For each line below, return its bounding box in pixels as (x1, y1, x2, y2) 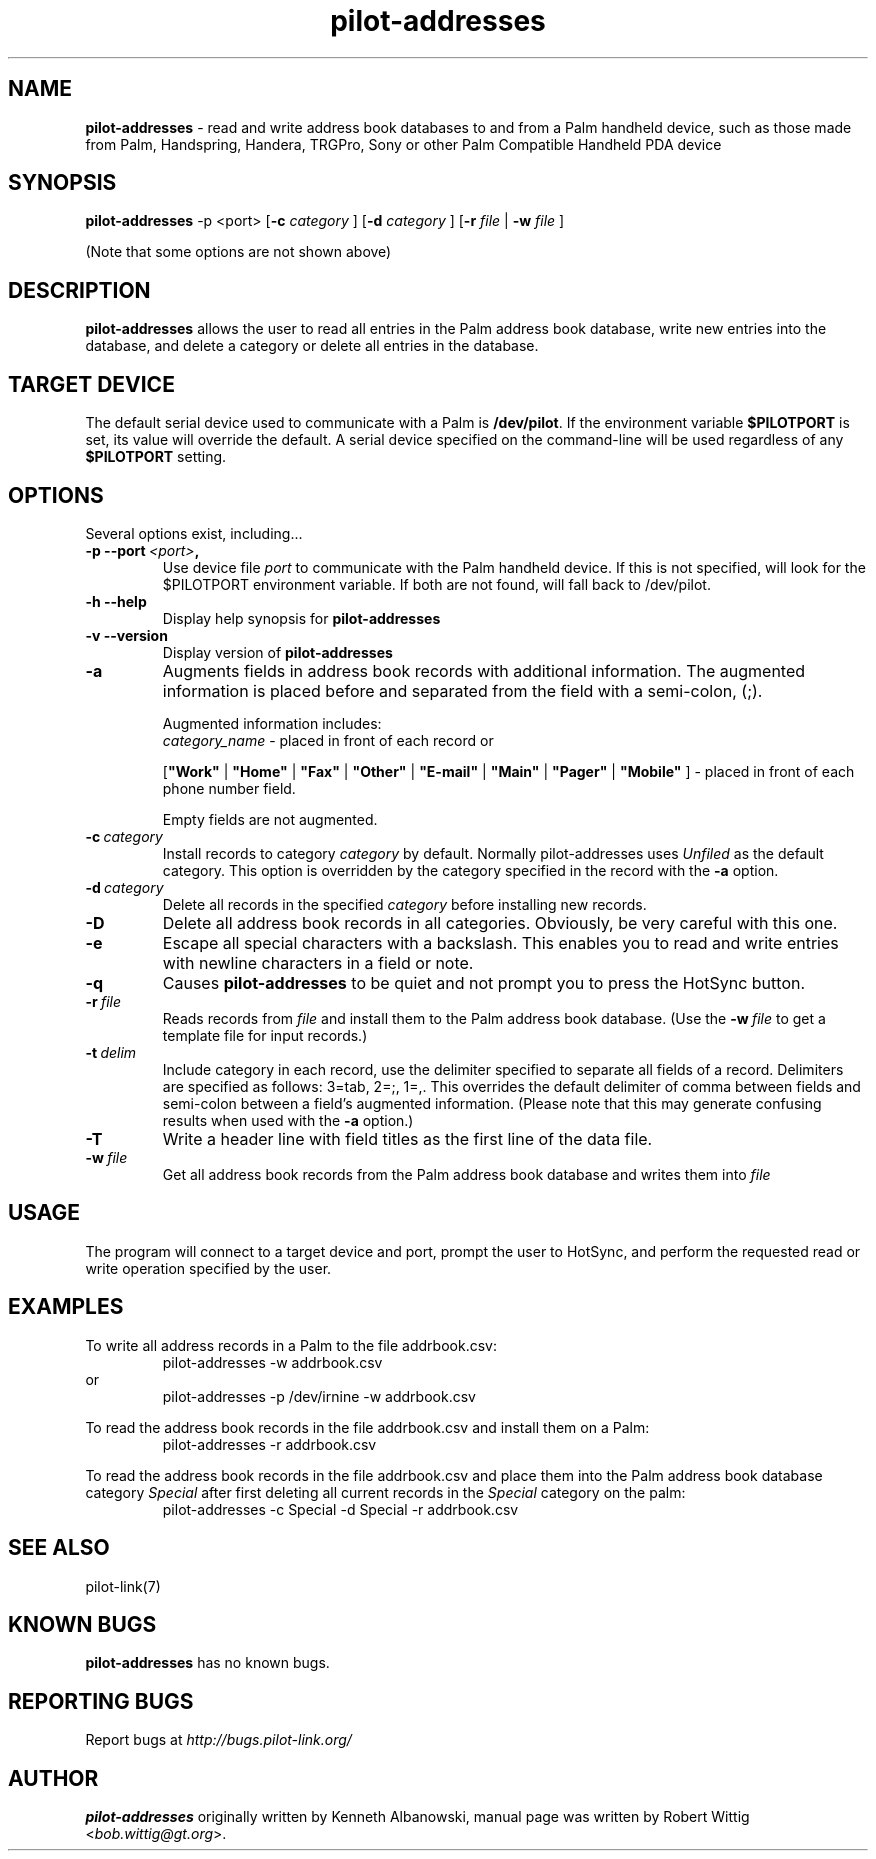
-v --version (85, 626, 168, 644)
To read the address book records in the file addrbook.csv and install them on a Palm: (85, 1418, 650, 1436)
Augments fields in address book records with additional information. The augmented (162, 660, 806, 681)
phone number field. (162, 779, 296, 797)
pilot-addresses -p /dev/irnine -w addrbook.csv (162, 1387, 476, 1405)
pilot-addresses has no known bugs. (85, 1654, 330, 1672)
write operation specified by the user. (85, 1259, 332, 1277)
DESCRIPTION (8, 277, 151, 303)
